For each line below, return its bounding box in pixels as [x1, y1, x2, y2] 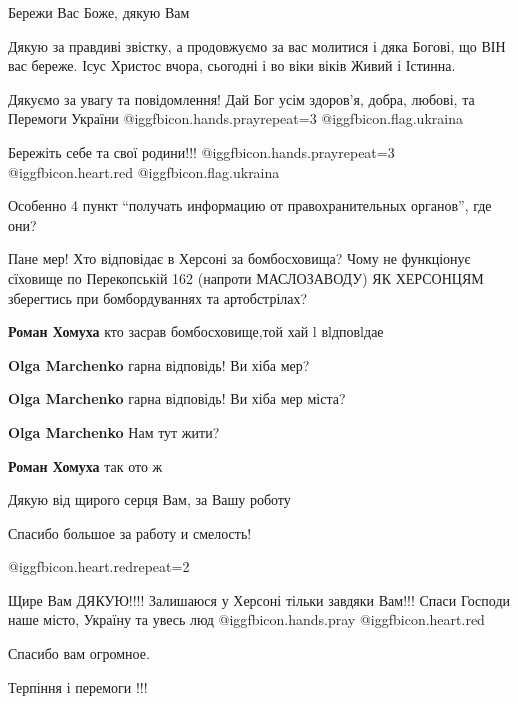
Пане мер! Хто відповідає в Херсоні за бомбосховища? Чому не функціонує [8, 248, 471, 269]
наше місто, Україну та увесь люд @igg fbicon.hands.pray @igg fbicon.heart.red [8, 609, 485, 630]
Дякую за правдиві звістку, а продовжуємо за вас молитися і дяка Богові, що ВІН [8, 35, 506, 56]
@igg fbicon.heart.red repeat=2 [8, 556, 190, 577]
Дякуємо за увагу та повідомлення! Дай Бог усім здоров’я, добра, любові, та [8, 88, 475, 109]
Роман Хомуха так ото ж [8, 455, 163, 476]
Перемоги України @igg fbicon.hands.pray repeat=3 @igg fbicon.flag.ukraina [8, 108, 463, 129]
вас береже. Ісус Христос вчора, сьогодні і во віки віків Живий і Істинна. [8, 55, 456, 76]
